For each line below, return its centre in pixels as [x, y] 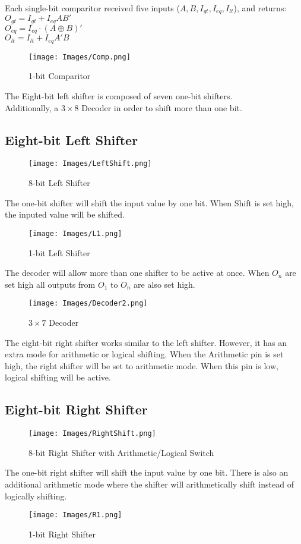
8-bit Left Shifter [59, 183]
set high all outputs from [50, 284]
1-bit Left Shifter [59, 252]
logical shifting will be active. [58, 377]
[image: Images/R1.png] [75, 515]
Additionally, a [32, 107]
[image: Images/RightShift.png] [92, 434]
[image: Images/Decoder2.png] [88, 304]
